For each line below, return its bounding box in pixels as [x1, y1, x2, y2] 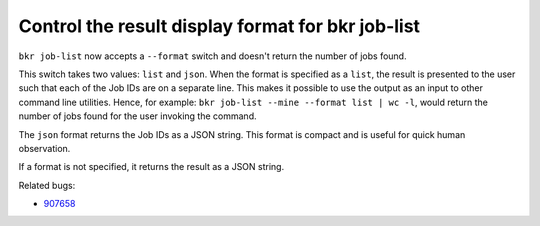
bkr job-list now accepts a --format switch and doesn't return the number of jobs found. [18, 50, 407, 62]
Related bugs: [18, 179, 76, 191]
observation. [18, 142, 71, 154]
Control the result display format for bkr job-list [18, 15, 420, 37]
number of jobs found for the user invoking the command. [18, 110, 257, 122]
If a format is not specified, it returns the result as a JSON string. [18, 161, 285, 173]
